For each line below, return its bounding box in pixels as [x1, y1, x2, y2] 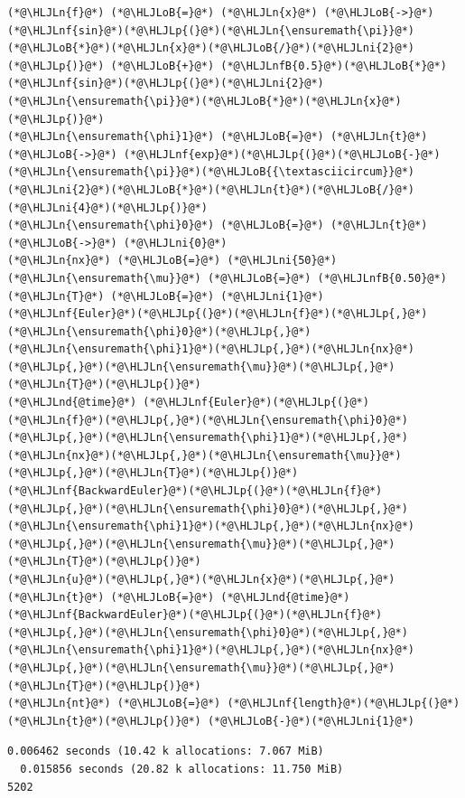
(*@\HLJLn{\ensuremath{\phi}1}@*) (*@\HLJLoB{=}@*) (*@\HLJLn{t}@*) [7, 130, 428, 144]
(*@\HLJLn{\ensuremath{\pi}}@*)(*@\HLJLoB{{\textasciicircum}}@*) [7, 165, 415, 179]
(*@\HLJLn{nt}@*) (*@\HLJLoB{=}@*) [7, 697, 221, 710]
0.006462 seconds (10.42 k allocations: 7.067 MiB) [7, 745, 324, 758]
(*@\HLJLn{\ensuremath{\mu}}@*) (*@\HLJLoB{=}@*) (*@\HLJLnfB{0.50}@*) [7, 271, 447, 285]
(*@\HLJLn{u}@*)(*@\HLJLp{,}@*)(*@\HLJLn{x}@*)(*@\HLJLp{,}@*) [7, 573, 395, 586]
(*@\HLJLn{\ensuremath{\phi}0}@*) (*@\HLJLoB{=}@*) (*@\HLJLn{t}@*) [7, 219, 428, 232]
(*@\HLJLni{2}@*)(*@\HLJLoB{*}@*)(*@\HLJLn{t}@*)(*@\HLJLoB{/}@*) [7, 183, 415, 196]
